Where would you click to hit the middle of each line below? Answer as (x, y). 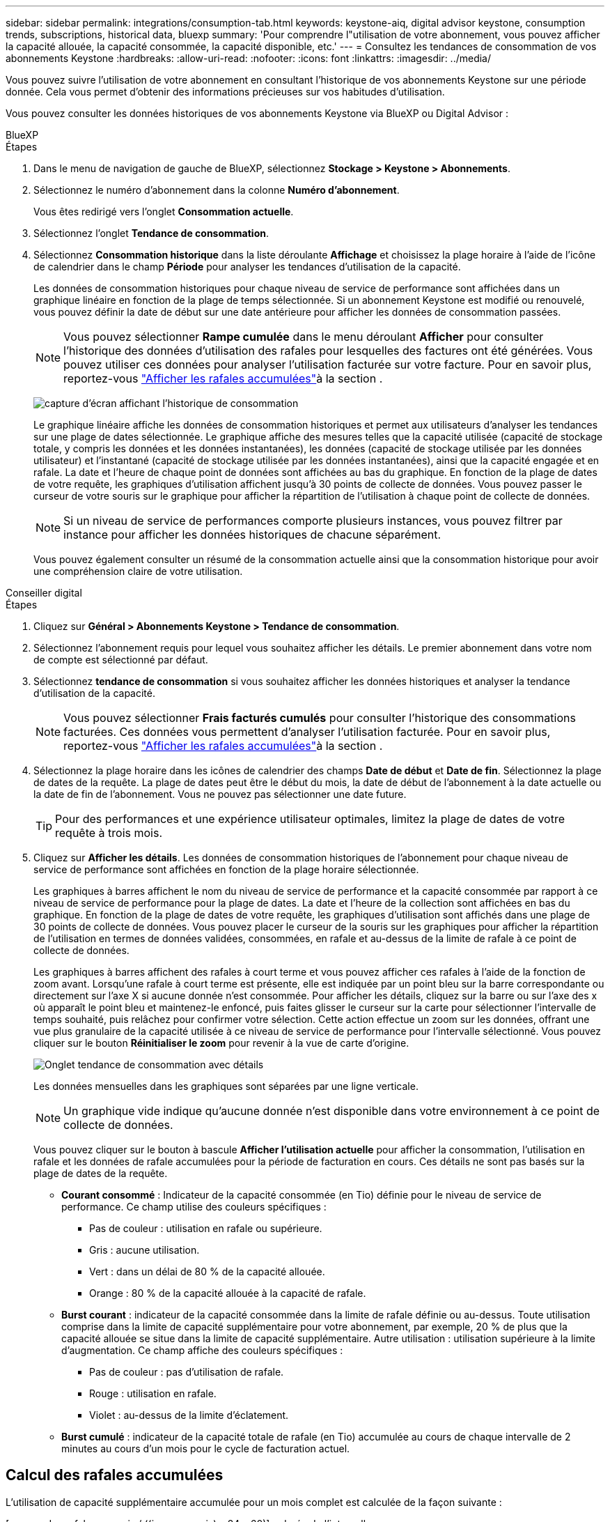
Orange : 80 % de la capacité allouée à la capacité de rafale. (228, 1293)
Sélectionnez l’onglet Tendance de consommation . (151, 233)
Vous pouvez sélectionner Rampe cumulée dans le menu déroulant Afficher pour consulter (304, 337)
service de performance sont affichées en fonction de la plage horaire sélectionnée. (226, 869)
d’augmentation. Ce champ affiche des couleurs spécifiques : (202, 1350)
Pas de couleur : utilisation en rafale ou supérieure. (206, 1228)
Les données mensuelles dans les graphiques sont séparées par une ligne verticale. (226, 1086)
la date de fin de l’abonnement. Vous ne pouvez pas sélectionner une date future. (220, 794)
